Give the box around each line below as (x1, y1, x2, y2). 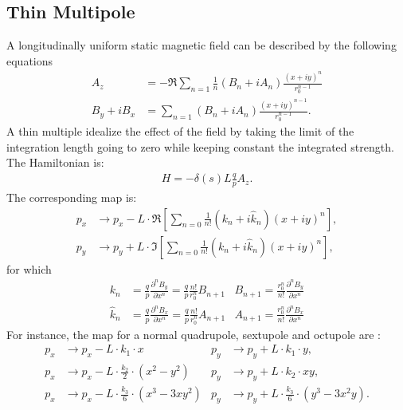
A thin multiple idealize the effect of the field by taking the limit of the (6, 122, 354, 139)
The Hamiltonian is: (6, 154, 104, 171)
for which (6, 260, 52, 277)
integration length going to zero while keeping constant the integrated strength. (6, 138, 394, 155)
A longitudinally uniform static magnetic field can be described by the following (6, 37, 397, 53)
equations (6, 52, 53, 69)
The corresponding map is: (6, 188, 137, 205)
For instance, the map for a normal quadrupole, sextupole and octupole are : (6, 325, 381, 342)
